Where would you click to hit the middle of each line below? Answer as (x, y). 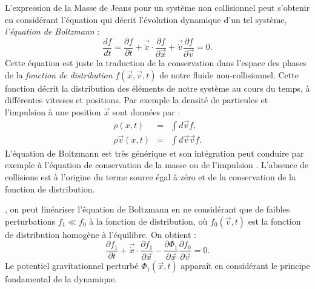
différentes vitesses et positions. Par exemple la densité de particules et (137, 100)
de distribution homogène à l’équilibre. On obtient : (101, 234)
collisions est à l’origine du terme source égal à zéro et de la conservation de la (151, 176)
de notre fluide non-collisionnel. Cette (229, 74)
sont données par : (146, 111)
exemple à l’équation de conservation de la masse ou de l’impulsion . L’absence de (157, 165)
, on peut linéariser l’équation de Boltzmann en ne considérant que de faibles (148, 209)
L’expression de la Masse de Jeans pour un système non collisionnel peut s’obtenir (157, 7)
